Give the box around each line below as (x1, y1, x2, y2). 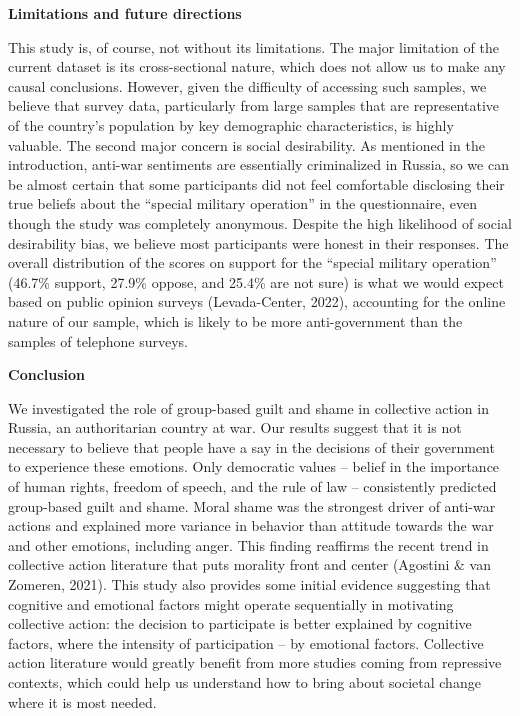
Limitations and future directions (8, 3, 242, 23)
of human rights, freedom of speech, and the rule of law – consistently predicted (8, 476, 497, 497)
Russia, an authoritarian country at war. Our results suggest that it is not (8, 417, 462, 438)
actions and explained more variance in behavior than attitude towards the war (8, 515, 494, 536)
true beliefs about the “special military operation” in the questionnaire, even (8, 193, 478, 214)
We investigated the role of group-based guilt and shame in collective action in (8, 397, 489, 418)
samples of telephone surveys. (8, 330, 188, 351)
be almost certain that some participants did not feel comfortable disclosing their (8, 173, 505, 194)
